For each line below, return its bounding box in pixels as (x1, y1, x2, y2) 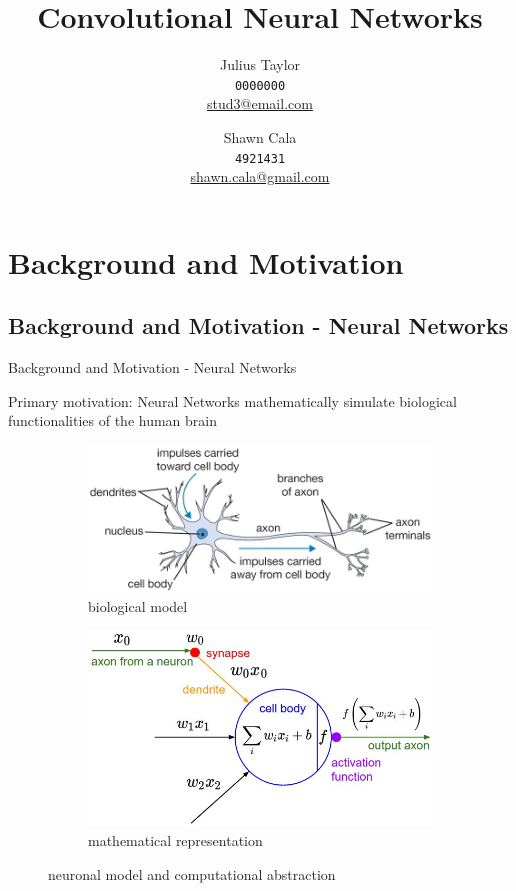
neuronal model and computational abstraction (48, 863, 336, 884)
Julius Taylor (219, 54, 301, 75)
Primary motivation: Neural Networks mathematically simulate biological (8, 390, 457, 411)
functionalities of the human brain (8, 410, 217, 431)
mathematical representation (88, 830, 263, 851)
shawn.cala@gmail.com (190, 166, 330, 187)
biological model (88, 595, 188, 616)
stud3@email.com (207, 93, 313, 114)
